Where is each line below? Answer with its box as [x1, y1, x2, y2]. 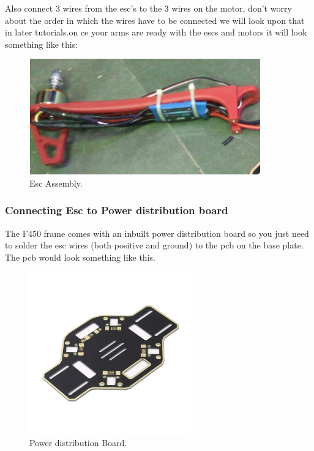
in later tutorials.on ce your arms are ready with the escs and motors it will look [5, 26, 307, 39]
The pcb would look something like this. [5, 250, 155, 263]
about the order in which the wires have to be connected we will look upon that [5, 13, 305, 26]
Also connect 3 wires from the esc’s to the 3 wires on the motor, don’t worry [5, 2, 292, 14]
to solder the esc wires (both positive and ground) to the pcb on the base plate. [5, 239, 304, 252]
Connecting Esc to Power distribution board [5, 203, 228, 218]
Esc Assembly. [29, 176, 83, 189]
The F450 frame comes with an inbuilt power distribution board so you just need [5, 226, 309, 239]
